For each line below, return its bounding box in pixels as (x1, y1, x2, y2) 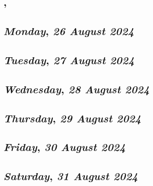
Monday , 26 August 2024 (3, 23, 134, 38)
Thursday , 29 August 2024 (3, 110, 141, 125)
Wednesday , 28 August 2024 (3, 81, 150, 96)
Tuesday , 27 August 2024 (3, 52, 135, 67)
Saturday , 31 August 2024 (3, 168, 138, 184)
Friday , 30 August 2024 (3, 139, 126, 154)
